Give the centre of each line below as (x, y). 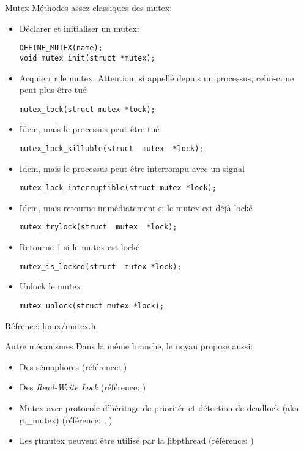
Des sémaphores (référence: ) (73, 366)
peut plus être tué (53, 90)
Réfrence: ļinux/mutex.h (50, 325)
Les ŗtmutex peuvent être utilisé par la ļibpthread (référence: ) (136, 440)
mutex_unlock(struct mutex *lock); (92, 306)
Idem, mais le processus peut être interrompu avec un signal (132, 168)
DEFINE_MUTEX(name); (61, 48)
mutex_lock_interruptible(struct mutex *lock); (118, 188)
